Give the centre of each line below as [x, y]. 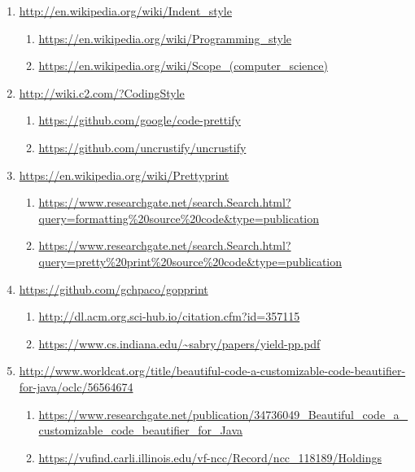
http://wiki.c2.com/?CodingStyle [102, 92]
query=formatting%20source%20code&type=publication [179, 218]
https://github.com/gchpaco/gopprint [114, 288]
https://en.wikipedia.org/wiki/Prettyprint [124, 175]
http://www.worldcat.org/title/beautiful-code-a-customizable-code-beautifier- [212, 371]
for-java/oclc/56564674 [76, 386]
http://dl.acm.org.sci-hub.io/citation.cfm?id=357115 [169, 316]
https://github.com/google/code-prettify [140, 120]
